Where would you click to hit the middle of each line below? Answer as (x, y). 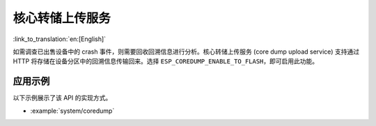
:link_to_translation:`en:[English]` (60, 39)
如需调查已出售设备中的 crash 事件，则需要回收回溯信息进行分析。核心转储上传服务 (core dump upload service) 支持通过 (186, 52)
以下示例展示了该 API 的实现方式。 (62, 98)
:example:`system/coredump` (72, 111)
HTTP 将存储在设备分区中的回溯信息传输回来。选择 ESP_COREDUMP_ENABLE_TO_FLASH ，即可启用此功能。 (166, 61)
